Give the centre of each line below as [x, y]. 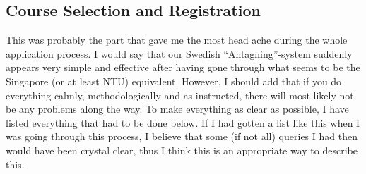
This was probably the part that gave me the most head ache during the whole [177, 40]
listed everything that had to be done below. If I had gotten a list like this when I [183, 122]
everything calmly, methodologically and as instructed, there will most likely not [180, 95]
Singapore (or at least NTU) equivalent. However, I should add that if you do [174, 81]
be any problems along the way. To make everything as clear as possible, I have [177, 109]
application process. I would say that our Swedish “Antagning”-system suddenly [179, 53]
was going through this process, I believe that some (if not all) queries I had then [182, 136]
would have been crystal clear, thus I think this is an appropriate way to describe [182, 150]
